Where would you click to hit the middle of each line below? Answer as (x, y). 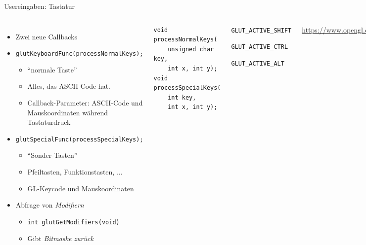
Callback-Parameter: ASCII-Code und (85, 103)
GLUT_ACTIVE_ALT (258, 63)
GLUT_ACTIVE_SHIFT (261, 30)
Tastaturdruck (49, 122)
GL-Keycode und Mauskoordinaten (81, 188)
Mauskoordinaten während (68, 112)
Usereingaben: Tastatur (39, 6)
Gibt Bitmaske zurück (60, 238)
